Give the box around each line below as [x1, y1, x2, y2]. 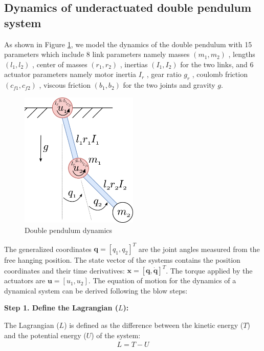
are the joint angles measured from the [138, 243, 260, 254]
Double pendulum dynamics [25, 224, 113, 235]
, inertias [120, 59, 148, 69]
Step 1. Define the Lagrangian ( [4, 302, 118, 313]
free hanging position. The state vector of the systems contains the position [4, 255, 240, 265]
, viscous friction [39, 80, 91, 90]
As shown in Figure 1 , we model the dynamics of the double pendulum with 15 [4, 38, 252, 49]
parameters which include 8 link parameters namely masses [4, 49, 190, 60]
